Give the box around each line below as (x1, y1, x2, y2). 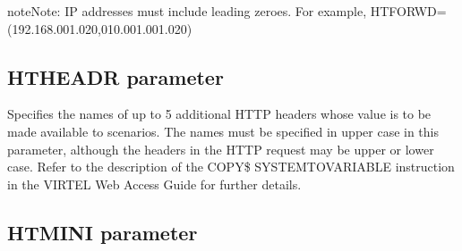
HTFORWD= (370, 2, 447, 20)
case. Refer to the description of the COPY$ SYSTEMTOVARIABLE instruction (7, 157, 455, 176)
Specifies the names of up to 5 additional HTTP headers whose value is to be (7, 105, 432, 123)
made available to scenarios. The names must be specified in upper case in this (7, 121, 440, 140)
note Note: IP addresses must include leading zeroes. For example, (7, 2, 367, 20)
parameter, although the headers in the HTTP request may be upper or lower (7, 139, 434, 158)
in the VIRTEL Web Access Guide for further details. (7, 174, 302, 193)
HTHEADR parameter (7, 63, 224, 90)
